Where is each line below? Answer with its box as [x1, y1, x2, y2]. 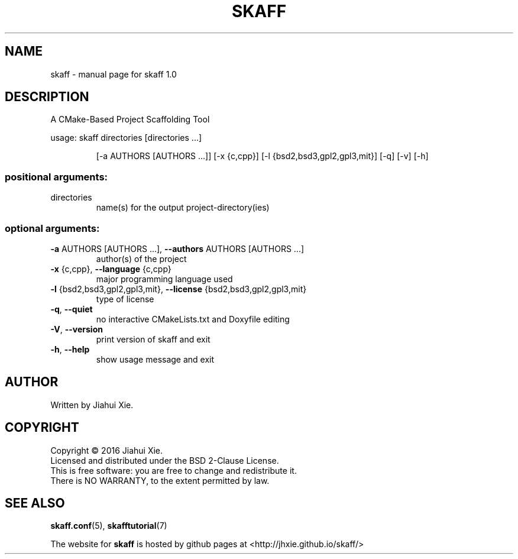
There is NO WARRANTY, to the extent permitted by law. [50, 475, 270, 486]
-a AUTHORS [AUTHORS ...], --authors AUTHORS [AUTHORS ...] [50, 243, 305, 254]
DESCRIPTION [5, 89, 89, 105]
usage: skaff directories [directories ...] [50, 133, 202, 143]
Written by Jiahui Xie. [50, 399, 134, 410]
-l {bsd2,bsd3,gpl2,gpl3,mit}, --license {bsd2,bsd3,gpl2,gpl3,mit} [50, 283, 307, 294]
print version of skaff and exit [96, 334, 211, 344]
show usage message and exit [96, 354, 215, 364]
